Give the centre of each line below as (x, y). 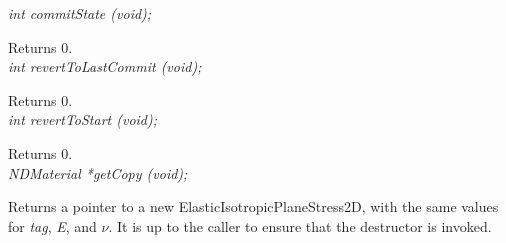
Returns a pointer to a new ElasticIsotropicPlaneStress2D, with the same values (253, 206)
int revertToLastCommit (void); (105, 66)
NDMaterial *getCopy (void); (98, 172)
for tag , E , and (52, 225)
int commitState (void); (80, 13)
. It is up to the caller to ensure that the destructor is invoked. (300, 225)
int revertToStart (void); (83, 119)
